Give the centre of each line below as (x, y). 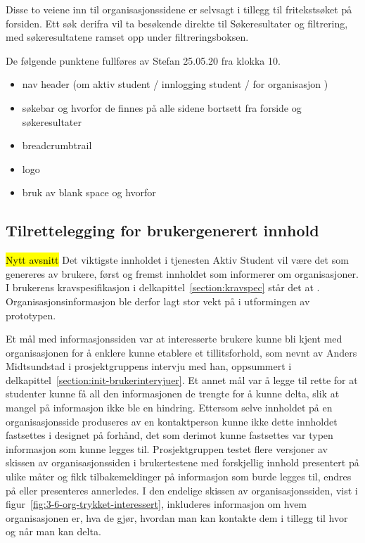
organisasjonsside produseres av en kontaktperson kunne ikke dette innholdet (172, 421)
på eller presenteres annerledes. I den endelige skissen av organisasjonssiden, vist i (182, 490)
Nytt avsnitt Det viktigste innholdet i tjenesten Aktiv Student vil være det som (177, 260)
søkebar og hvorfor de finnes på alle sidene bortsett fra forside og (162, 107)
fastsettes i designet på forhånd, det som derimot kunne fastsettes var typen (169, 435)
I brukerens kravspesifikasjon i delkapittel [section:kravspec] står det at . (163, 287)
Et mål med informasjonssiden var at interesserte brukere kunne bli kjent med (174, 339)
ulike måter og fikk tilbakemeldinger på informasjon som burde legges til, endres (179, 477)
